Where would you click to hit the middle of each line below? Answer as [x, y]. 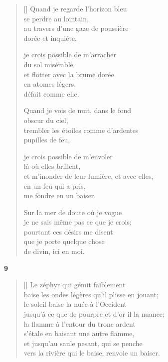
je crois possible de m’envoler [68, 156]
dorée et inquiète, [50, 38]
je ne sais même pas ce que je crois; [78, 222]
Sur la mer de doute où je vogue [73, 212]
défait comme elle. [51, 93]
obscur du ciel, [46, 120]
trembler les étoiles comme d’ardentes [81, 130]
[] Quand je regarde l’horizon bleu [75, 8]
